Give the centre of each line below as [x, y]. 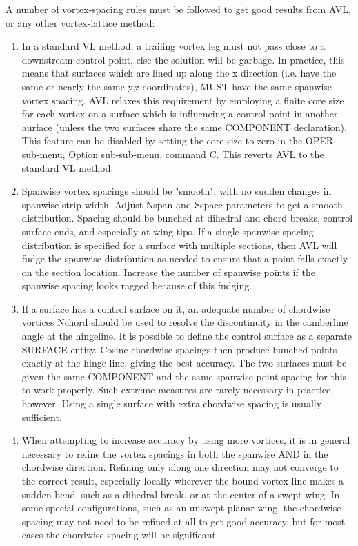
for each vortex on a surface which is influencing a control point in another [180, 114]
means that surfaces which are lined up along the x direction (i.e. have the [179, 73]
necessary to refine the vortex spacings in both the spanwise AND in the [175, 453]
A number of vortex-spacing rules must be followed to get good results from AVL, [178, 9]
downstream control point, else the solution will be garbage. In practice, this [183, 59]
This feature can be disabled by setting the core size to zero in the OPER [178, 140]
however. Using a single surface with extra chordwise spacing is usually [172, 403]
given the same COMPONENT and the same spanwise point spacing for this [184, 376]
